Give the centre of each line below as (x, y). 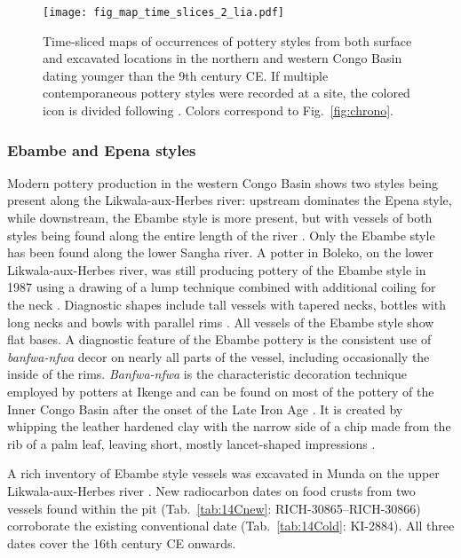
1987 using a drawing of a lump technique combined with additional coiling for (222, 287)
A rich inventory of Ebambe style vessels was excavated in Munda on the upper (223, 473)
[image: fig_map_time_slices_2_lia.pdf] (164, 12)
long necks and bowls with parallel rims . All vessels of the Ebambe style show (221, 322)
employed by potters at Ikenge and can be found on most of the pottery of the (221, 391)
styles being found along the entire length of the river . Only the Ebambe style (221, 235)
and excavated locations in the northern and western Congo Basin (223, 58)
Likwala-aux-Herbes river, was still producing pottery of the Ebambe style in (217, 269)
